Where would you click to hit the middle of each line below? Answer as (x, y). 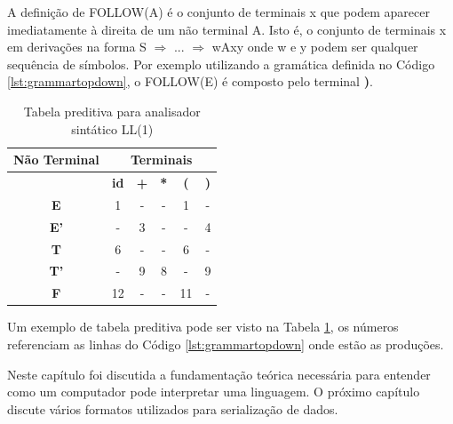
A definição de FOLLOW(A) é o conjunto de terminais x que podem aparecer (219, 12)
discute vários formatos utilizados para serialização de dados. (173, 408)
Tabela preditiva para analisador (112, 111)
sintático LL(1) (112, 128)
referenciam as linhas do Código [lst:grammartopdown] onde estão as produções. (226, 344)
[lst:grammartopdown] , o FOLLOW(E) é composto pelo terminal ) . (190, 81)
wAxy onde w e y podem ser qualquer (315, 47)
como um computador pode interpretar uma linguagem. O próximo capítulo (214, 392)
